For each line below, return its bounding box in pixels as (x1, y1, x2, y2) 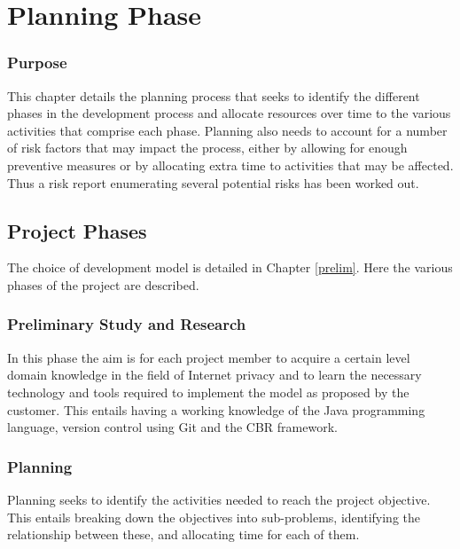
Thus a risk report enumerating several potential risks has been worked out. (7, 173, 419, 192)
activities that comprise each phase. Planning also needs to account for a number (7, 121, 448, 139)
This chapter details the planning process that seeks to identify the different (7, 86, 420, 105)
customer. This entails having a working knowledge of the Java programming (7, 400, 425, 419)
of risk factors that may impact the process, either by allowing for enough (7, 138, 408, 157)
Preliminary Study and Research (7, 313, 246, 335)
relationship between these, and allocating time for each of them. (7, 525, 360, 544)
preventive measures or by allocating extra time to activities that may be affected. (7, 155, 454, 174)
